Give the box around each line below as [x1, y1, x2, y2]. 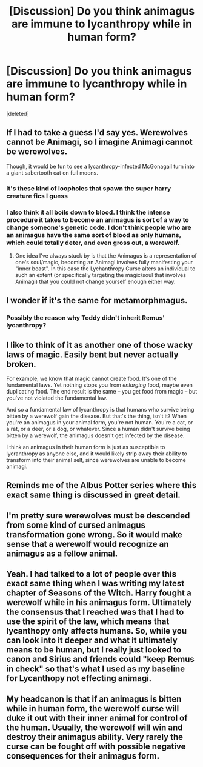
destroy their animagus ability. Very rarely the [6, 732, 184, 742]
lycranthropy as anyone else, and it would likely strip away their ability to [6, 450, 188, 457]
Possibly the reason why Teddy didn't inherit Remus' [6, 313, 165, 322]
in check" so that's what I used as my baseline [6, 664, 185, 674]
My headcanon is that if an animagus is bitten [6, 694, 182, 704]
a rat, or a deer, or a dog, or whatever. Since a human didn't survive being [6, 426, 190, 433]
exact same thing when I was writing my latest [6, 578, 185, 589]
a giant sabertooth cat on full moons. [6, 169, 98, 176]
